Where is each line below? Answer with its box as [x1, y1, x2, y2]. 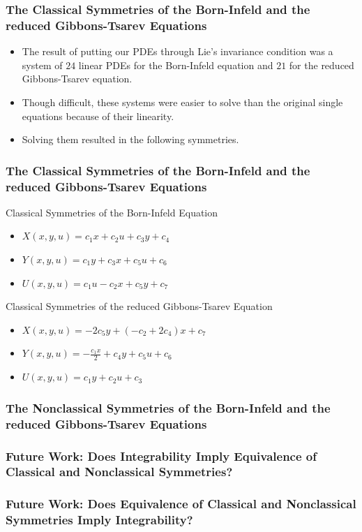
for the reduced [289, 57, 354, 72]
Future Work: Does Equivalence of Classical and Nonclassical [6, 495, 356, 512]
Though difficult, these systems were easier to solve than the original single [22, 94, 343, 109]
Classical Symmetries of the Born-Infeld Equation [6, 205, 218, 219]
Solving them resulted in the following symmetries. [22, 132, 239, 147]
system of [22, 57, 63, 72]
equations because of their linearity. [22, 108, 174, 123]
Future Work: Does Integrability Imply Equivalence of [6, 447, 317, 464]
